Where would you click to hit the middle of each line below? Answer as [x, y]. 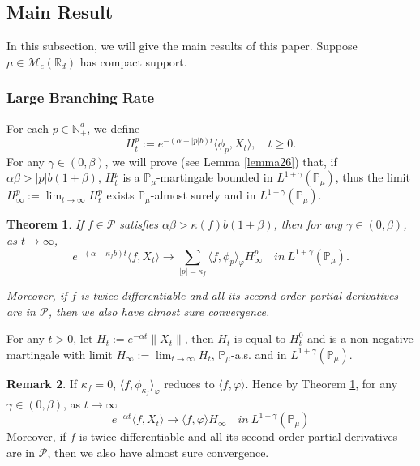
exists [120, 195]
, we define [114, 128]
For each [28, 128]
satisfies [139, 224]
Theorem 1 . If [45, 224]
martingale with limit [60, 354]
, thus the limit [373, 177]
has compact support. [133, 61]
